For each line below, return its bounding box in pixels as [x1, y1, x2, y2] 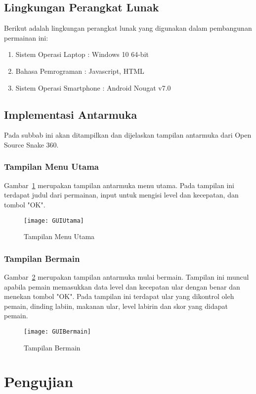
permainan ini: [4, 32, 48, 43]
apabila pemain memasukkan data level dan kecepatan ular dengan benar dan [4, 281, 240, 292]
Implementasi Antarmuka [4, 106, 137, 122]
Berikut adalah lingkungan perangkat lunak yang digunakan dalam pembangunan [4, 23, 252, 33]
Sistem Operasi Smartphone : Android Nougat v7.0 [15, 82, 171, 93]
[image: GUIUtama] [24, 217, 84, 224]
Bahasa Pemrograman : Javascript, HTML [15, 65, 144, 76]
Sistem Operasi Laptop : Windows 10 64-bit [15, 49, 149, 59]
